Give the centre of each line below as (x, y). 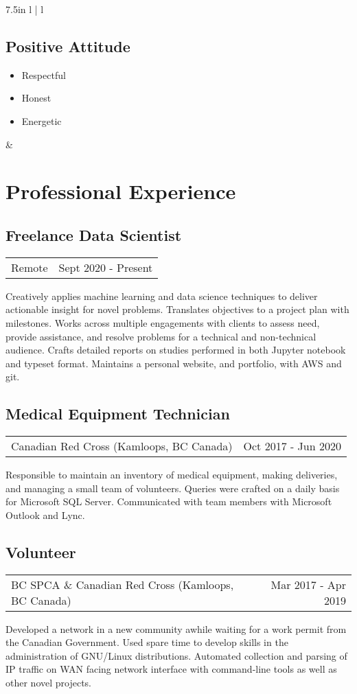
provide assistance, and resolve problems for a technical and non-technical (161, 336)
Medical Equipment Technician (118, 414)
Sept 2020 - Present (106, 267)
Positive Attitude (68, 46)
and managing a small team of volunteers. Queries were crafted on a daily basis (173, 488)
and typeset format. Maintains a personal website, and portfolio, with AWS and (174, 363)
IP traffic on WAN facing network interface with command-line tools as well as (171, 669)
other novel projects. (48, 683)
